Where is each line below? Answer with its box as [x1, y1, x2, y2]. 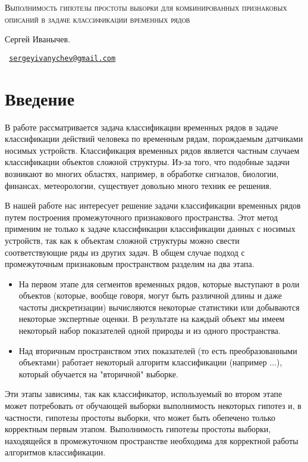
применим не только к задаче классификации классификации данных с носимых [5, 222, 296, 235]
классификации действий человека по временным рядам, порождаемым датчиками [5, 132, 303, 145]
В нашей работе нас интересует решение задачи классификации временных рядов [5, 199, 301, 212]
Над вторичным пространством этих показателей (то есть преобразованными [18, 344, 297, 356]
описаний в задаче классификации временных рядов [5, 13, 190, 25]
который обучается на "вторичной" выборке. [18, 367, 178, 380]
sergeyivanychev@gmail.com [9, 54, 116, 63]
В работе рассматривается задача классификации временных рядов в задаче [5, 120, 278, 133]
